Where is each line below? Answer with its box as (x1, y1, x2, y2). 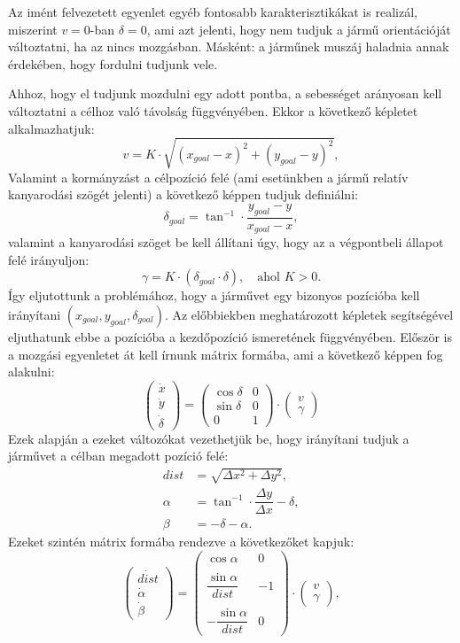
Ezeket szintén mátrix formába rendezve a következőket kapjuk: (8, 532, 355, 551)
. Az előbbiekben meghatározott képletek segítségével (164, 305, 454, 323)
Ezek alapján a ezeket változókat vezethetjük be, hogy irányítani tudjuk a (8, 429, 409, 447)
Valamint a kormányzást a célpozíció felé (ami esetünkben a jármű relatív (8, 167, 409, 186)
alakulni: (8, 362, 55, 381)
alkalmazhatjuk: (8, 119, 95, 137)
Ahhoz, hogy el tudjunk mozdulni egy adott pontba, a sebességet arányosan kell (8, 84, 442, 103)
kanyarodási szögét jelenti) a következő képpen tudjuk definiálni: (8, 185, 358, 204)
